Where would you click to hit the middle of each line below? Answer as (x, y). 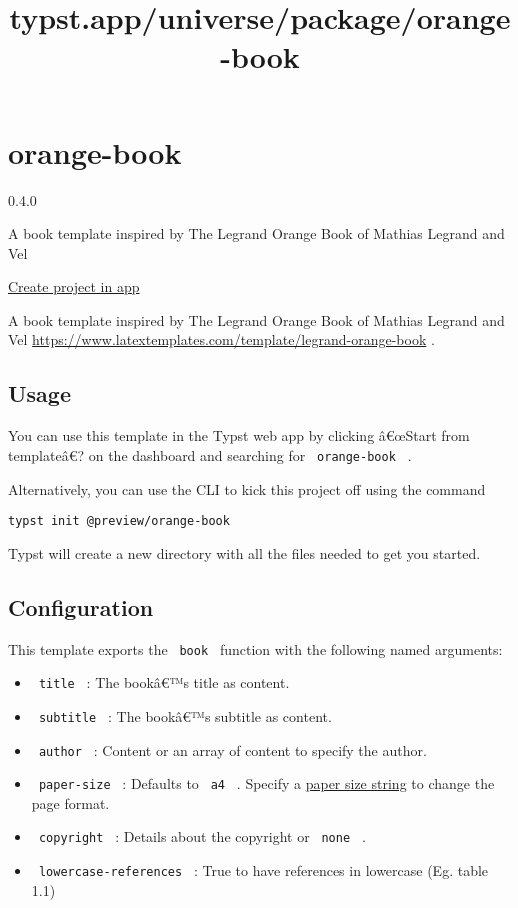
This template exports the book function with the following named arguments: (255, 648)
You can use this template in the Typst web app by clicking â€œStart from (239, 435)
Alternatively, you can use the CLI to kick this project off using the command (247, 488)
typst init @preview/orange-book (119, 521)
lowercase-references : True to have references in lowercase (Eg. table (263, 870)
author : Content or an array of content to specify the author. (232, 749)
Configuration (81, 606)
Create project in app (74, 286)
